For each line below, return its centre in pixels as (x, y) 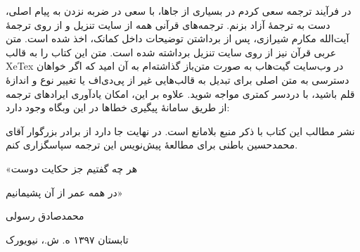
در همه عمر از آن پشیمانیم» (64, 192)
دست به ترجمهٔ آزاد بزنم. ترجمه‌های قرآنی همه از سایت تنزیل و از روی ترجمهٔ (168, 24)
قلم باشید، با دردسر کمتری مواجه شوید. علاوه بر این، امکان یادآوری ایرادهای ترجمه (180, 93)
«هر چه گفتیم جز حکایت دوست (72, 168)
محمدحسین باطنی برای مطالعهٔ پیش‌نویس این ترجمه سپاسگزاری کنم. (152, 145)
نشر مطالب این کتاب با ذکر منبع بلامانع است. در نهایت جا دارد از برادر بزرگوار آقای (180, 131)
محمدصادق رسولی (45, 216)
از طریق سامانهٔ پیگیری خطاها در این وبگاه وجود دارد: (118, 107)
